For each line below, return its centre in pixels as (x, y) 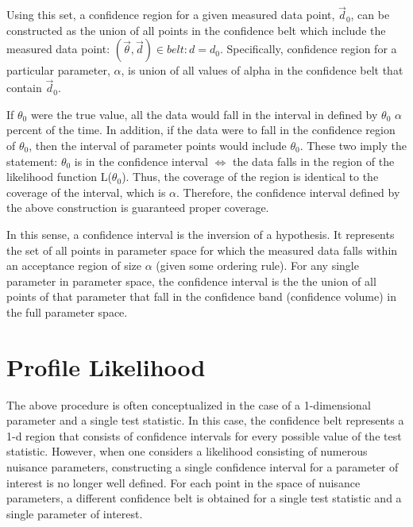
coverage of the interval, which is (86, 192)
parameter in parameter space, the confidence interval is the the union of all (191, 281)
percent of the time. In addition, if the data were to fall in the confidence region (201, 130)
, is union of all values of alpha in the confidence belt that (262, 70)
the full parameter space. (67, 312)
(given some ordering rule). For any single (257, 265)
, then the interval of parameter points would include (158, 145)
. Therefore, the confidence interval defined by (288, 192)
